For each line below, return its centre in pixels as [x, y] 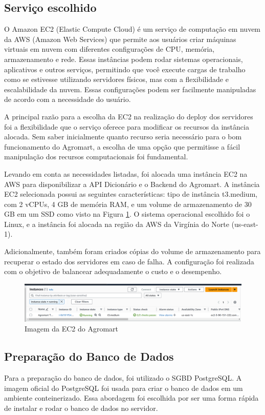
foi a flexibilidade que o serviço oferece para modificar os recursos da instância [127, 126]
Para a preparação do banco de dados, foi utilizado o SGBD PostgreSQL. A [123, 377]
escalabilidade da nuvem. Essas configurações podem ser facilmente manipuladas [130, 89]
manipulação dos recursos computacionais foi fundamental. [96, 157]
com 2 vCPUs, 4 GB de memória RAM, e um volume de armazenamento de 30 [128, 204]
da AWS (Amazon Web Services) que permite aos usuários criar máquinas [120, 39]
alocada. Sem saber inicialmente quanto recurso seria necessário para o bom [123, 137]
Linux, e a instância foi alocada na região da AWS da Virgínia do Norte [117, 224]
